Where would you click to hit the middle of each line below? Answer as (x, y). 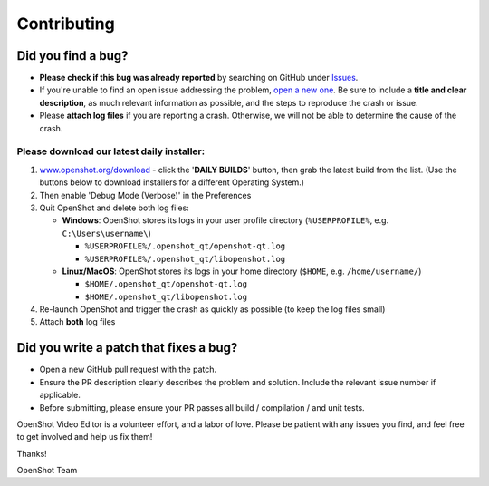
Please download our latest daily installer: (111, 151)
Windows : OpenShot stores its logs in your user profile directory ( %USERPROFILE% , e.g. (225, 220)
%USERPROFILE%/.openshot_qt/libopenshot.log (185, 259)
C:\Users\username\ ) (106, 233)
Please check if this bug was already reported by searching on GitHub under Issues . (199, 78)
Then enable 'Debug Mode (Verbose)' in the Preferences (145, 195)
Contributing (66, 24)
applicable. (60, 395)
